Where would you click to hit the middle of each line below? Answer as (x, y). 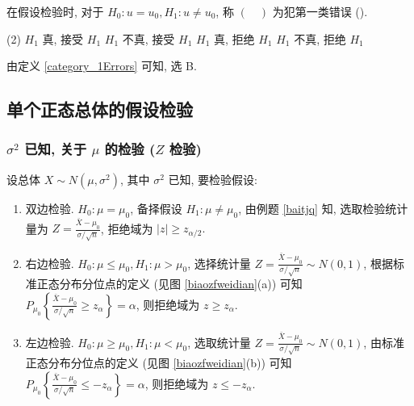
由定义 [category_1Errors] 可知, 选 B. (102, 66)
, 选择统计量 (219, 263)
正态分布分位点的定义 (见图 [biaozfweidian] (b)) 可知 (159, 362)
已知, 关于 (56, 149)
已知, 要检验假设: (213, 179)
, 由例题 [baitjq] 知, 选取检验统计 (323, 208)
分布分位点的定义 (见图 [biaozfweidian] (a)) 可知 (181, 284)
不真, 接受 (148, 38)
